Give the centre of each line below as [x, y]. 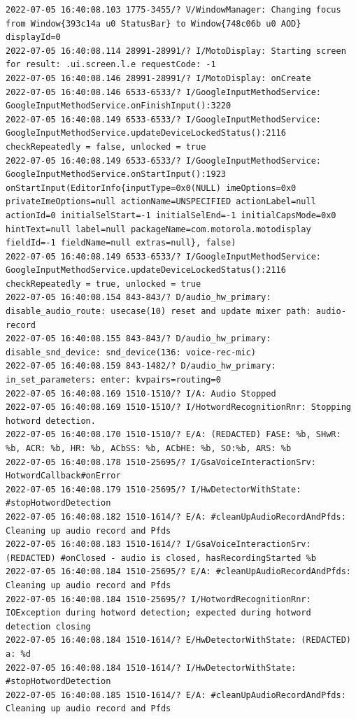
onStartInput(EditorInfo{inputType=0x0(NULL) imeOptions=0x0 [151, 188]
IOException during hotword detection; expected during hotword [158, 613]
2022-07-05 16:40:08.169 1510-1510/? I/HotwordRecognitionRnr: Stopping [178, 407]
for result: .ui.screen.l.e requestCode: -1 [111, 65]
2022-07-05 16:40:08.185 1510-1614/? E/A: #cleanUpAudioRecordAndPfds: [176, 695]
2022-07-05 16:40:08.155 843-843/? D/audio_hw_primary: [138, 339]
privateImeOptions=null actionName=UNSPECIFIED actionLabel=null [161, 202]
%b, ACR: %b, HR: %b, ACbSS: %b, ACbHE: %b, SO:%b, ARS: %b [149, 448]
